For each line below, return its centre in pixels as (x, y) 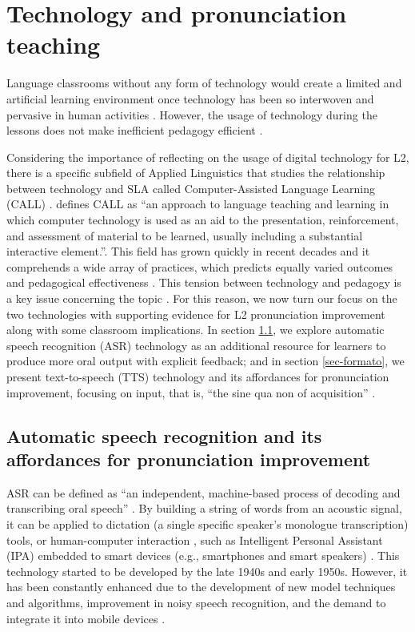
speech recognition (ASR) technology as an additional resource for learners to (196, 345)
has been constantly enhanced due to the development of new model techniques (201, 587)
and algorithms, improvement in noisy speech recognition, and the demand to (196, 602)
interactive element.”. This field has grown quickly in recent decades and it (188, 251)
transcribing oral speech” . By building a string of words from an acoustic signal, (204, 508)
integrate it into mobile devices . (86, 618)
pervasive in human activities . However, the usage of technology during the (192, 114)
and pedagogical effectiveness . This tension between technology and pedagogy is (204, 282)
